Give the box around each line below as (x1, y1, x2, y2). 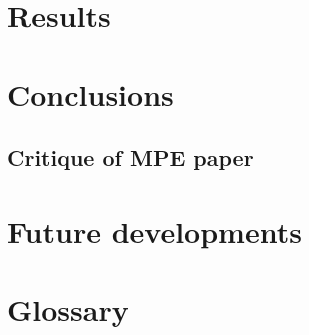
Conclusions (7, 73, 174, 114)
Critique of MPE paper (7, 142, 254, 173)
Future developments (7, 210, 302, 251)
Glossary (7, 289, 129, 330)
